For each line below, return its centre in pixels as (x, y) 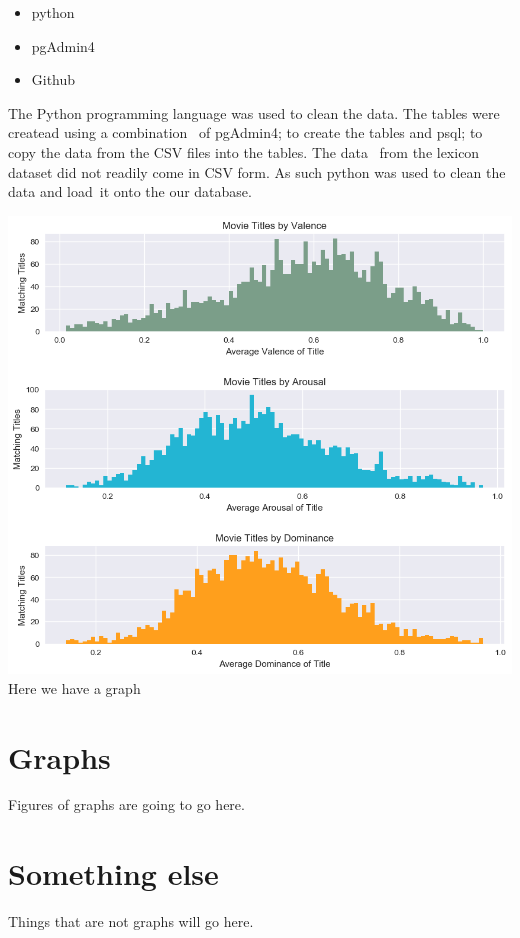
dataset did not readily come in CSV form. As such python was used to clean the (257, 171)
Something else (113, 873)
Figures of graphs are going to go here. (126, 804)
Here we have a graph (74, 687)
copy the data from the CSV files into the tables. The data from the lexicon (244, 151)
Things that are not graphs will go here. (131, 921)
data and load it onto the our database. (130, 191)
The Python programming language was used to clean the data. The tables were (254, 112)
